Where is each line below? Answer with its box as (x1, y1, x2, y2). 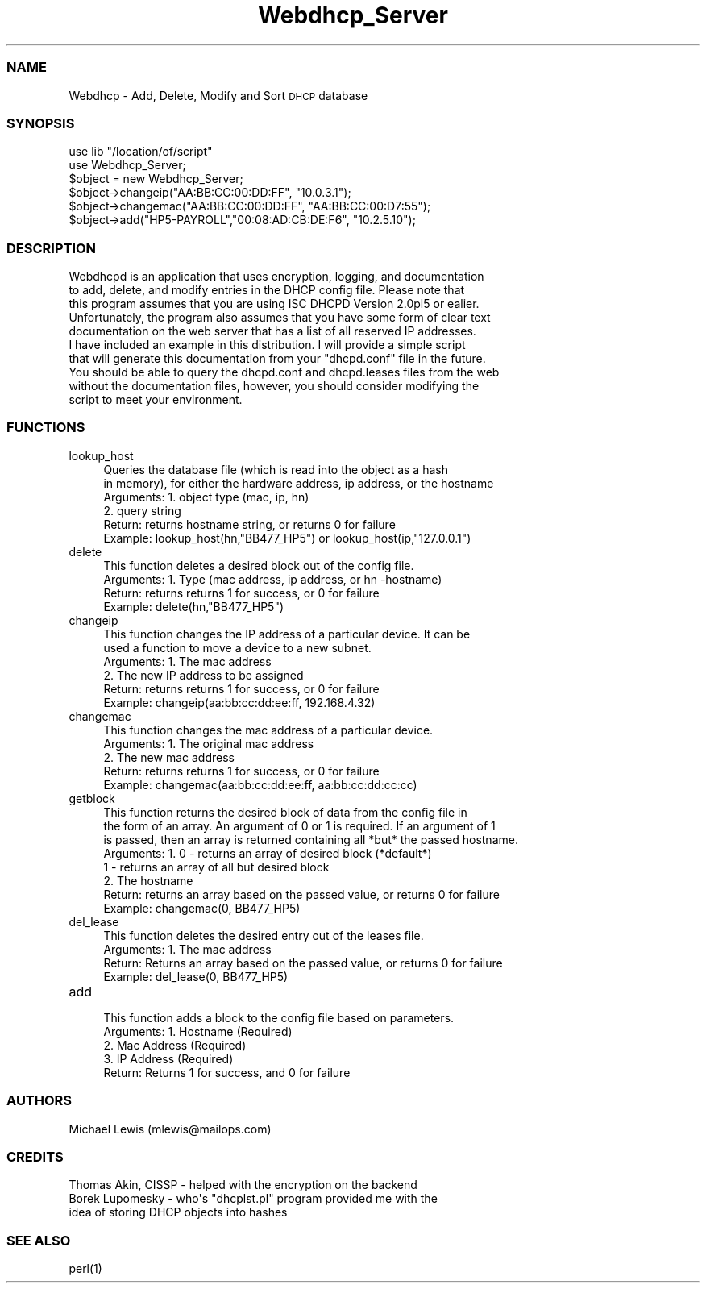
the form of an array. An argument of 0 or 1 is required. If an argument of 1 (103, 818, 496, 833)
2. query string (103, 503, 181, 518)
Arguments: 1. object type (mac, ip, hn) (103, 489, 309, 504)
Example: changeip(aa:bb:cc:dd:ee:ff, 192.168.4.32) (103, 695, 376, 709)
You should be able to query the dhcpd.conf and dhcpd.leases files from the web (69, 365, 500, 379)
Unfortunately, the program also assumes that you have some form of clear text (69, 310, 491, 324)
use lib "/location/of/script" (69, 144, 213, 159)
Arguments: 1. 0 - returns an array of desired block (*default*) (103, 846, 432, 860)
